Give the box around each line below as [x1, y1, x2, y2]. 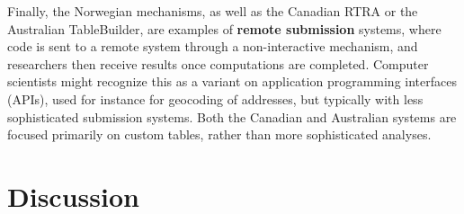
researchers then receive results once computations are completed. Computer [7, 54, 429, 73]
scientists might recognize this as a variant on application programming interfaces [7, 72, 457, 91]
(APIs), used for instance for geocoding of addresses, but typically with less [7, 89, 424, 108]
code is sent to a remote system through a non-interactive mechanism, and [7, 37, 418, 56]
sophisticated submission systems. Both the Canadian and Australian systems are [7, 107, 457, 126]
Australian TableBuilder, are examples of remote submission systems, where [7, 19, 442, 38]
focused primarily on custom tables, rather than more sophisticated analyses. [7, 125, 432, 144]
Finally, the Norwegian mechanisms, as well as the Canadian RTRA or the [7, 2, 418, 20]
